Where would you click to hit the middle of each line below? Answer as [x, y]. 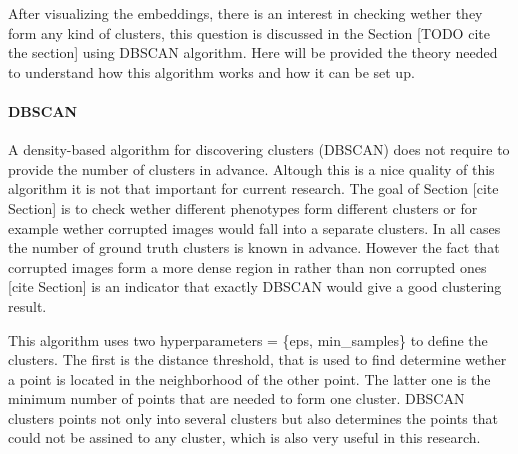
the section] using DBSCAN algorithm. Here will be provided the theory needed [253, 52]
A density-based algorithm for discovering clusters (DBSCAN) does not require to [259, 149]
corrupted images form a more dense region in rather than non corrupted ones [247, 266]
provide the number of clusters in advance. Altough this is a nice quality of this [251, 168]
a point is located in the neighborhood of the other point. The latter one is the [249, 378]
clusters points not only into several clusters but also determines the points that [253, 417]
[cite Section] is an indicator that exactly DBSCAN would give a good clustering [255, 286]
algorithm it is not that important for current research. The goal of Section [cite [253, 188]
